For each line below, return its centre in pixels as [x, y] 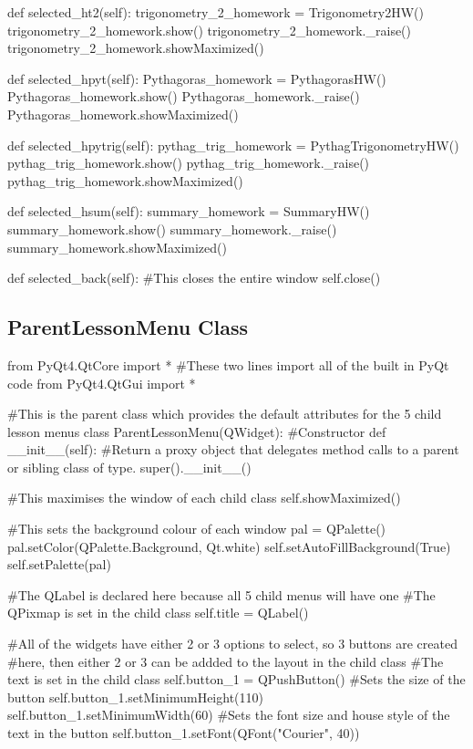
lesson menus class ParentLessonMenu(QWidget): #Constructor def [197, 431]
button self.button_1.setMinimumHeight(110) [135, 697]
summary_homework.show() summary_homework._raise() [172, 229]
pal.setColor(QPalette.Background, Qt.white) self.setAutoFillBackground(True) [229, 546]
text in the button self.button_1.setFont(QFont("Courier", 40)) [184, 733]
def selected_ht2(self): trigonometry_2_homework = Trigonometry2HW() [216, 12]
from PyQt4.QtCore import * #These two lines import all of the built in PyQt [228, 364]
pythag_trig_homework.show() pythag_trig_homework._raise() [189, 163]
